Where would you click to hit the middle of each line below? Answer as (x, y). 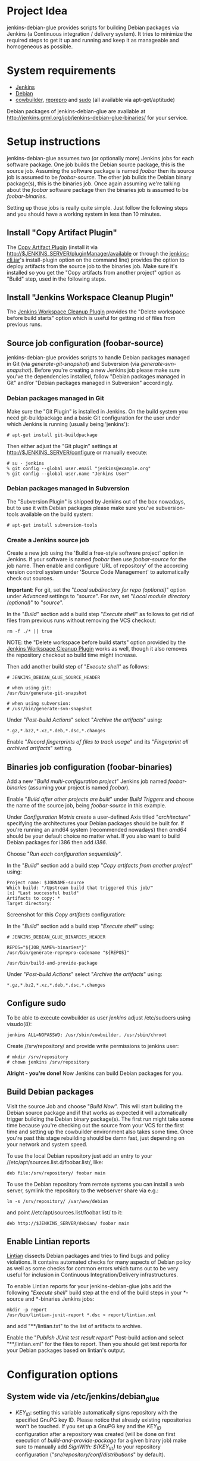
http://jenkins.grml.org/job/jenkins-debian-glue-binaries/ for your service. (97, 117)
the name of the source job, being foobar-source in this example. (87, 805)
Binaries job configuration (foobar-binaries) (90, 767)
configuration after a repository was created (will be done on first (95, 1434)
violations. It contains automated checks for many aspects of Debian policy (99, 1262)
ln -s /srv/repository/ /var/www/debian (58, 1201)
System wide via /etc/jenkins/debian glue (83, 1397)
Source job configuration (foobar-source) (85, 343)
